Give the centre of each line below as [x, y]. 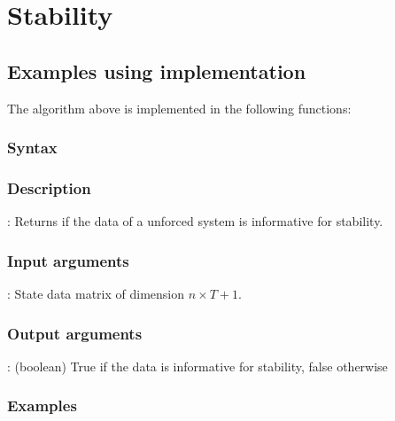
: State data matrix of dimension [96, 294]
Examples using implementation [157, 70]
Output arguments [75, 333]
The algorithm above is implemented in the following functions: [179, 108]
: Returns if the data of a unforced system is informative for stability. [195, 221]
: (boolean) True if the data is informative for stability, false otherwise [197, 366]
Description [49, 187]
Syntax [32, 148]
